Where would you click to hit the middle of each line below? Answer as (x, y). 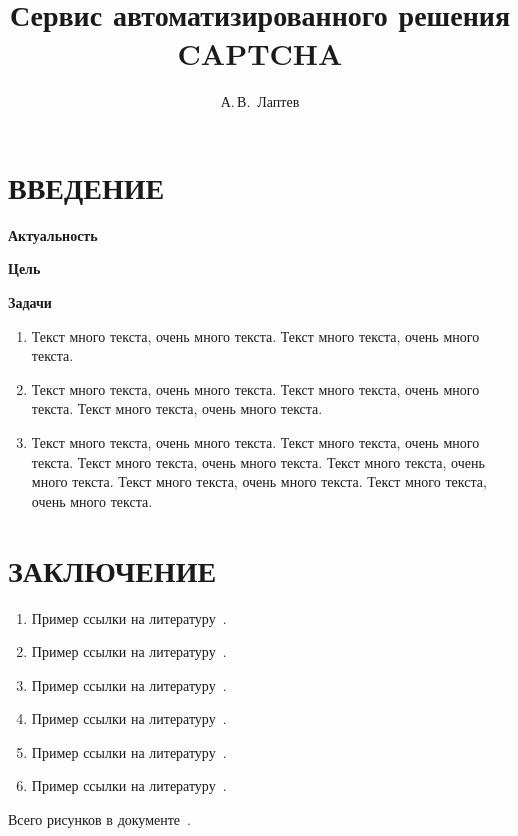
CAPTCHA (260, 53)
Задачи (30, 302)
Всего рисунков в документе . (99, 819)
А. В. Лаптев (260, 101)
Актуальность (53, 234)
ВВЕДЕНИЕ (86, 186)
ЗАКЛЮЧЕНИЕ (112, 569)
